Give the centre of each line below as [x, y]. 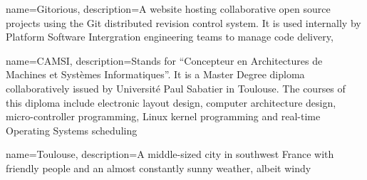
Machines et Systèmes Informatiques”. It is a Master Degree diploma [155, 74]
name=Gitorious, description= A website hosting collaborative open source [168, 9]
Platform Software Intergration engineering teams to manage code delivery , [170, 37]
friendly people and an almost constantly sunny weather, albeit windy [159, 168]
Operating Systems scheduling [72, 130]
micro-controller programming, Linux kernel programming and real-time [163, 116]
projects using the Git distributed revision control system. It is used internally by [183, 22]
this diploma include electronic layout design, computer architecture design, [171, 102]
